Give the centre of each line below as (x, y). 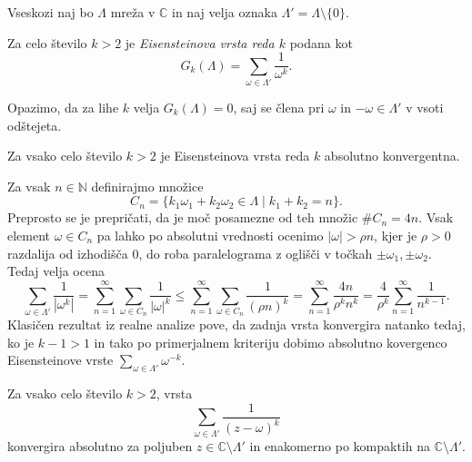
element (29, 235)
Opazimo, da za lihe (63, 107)
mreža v (133, 12)
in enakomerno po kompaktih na (340, 445)
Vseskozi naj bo (50, 12)
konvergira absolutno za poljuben (100, 445)
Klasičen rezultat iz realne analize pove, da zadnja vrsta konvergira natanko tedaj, (236, 324)
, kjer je (396, 235)
